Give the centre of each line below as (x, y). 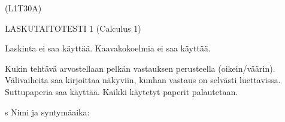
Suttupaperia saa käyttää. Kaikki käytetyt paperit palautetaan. (122, 91)
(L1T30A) (23, 8)
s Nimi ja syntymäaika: (47, 112)
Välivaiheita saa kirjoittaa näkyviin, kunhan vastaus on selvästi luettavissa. (143, 80)
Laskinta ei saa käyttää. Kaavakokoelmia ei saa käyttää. (108, 48)
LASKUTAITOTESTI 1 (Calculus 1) (73, 28)
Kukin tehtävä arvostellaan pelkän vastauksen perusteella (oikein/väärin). (140, 68)
